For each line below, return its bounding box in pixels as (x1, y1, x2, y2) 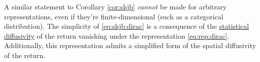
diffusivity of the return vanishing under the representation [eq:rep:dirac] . (4, 30, 229, 41)
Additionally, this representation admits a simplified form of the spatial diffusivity (4, 40, 256, 51)
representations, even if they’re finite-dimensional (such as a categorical (4, 11, 223, 21)
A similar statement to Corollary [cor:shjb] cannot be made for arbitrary (4, 1, 227, 11)
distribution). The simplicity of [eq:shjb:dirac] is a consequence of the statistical (4, 21, 249, 31)
